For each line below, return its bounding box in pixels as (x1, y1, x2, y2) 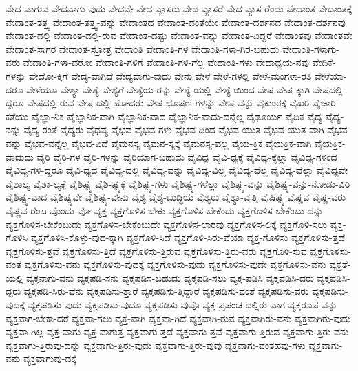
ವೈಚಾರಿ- (312, 95, 339, 110)
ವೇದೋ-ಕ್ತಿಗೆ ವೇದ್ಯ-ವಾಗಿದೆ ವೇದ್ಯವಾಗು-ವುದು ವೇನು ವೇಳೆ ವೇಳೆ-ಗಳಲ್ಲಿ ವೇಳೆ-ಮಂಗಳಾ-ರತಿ (28, 68, 312, 82)
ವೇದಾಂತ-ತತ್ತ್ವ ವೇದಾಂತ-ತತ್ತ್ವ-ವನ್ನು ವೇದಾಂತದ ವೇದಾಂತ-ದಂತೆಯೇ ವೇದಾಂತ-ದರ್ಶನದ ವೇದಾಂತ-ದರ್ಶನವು (6, 14, 346, 29)
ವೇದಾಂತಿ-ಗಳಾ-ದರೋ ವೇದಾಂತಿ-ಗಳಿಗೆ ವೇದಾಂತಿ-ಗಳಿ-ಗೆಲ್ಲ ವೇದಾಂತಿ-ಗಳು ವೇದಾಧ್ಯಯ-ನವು (23, 55, 309, 69)
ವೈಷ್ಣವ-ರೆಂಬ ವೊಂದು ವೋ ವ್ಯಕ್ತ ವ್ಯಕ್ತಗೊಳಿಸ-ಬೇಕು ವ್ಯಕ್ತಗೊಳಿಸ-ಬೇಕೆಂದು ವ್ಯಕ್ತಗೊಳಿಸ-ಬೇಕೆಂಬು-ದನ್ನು (6, 203, 324, 217)
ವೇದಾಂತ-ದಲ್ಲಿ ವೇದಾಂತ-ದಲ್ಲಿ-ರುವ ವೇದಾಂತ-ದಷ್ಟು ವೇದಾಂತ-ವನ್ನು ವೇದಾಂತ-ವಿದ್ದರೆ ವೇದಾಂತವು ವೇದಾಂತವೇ (6, 28, 352, 43)
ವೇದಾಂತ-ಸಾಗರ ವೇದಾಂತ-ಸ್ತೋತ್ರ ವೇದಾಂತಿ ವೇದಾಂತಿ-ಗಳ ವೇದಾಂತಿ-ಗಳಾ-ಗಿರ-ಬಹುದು (6, 41, 280, 56)
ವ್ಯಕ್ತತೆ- (329, 257, 351, 271)
